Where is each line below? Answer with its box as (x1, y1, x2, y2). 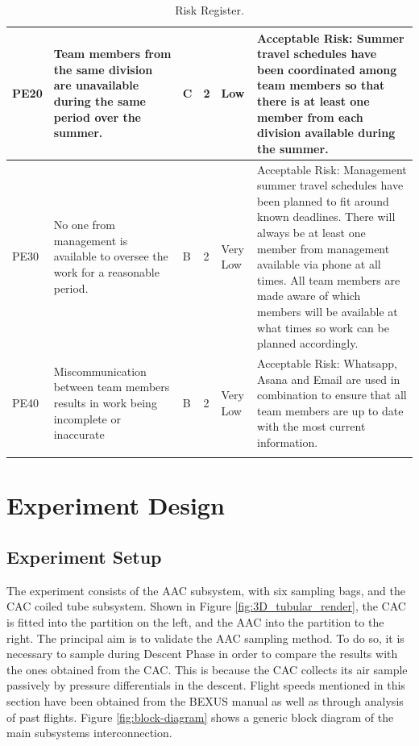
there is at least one (257, 92, 370, 109)
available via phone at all (257, 256, 381, 273)
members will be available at (257, 302, 398, 319)
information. (257, 433, 318, 450)
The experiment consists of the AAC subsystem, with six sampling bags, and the (6, 581, 405, 598)
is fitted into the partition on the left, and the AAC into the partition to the (6, 614, 384, 631)
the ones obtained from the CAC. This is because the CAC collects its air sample (6, 661, 408, 677)
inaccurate (53, 426, 105, 443)
